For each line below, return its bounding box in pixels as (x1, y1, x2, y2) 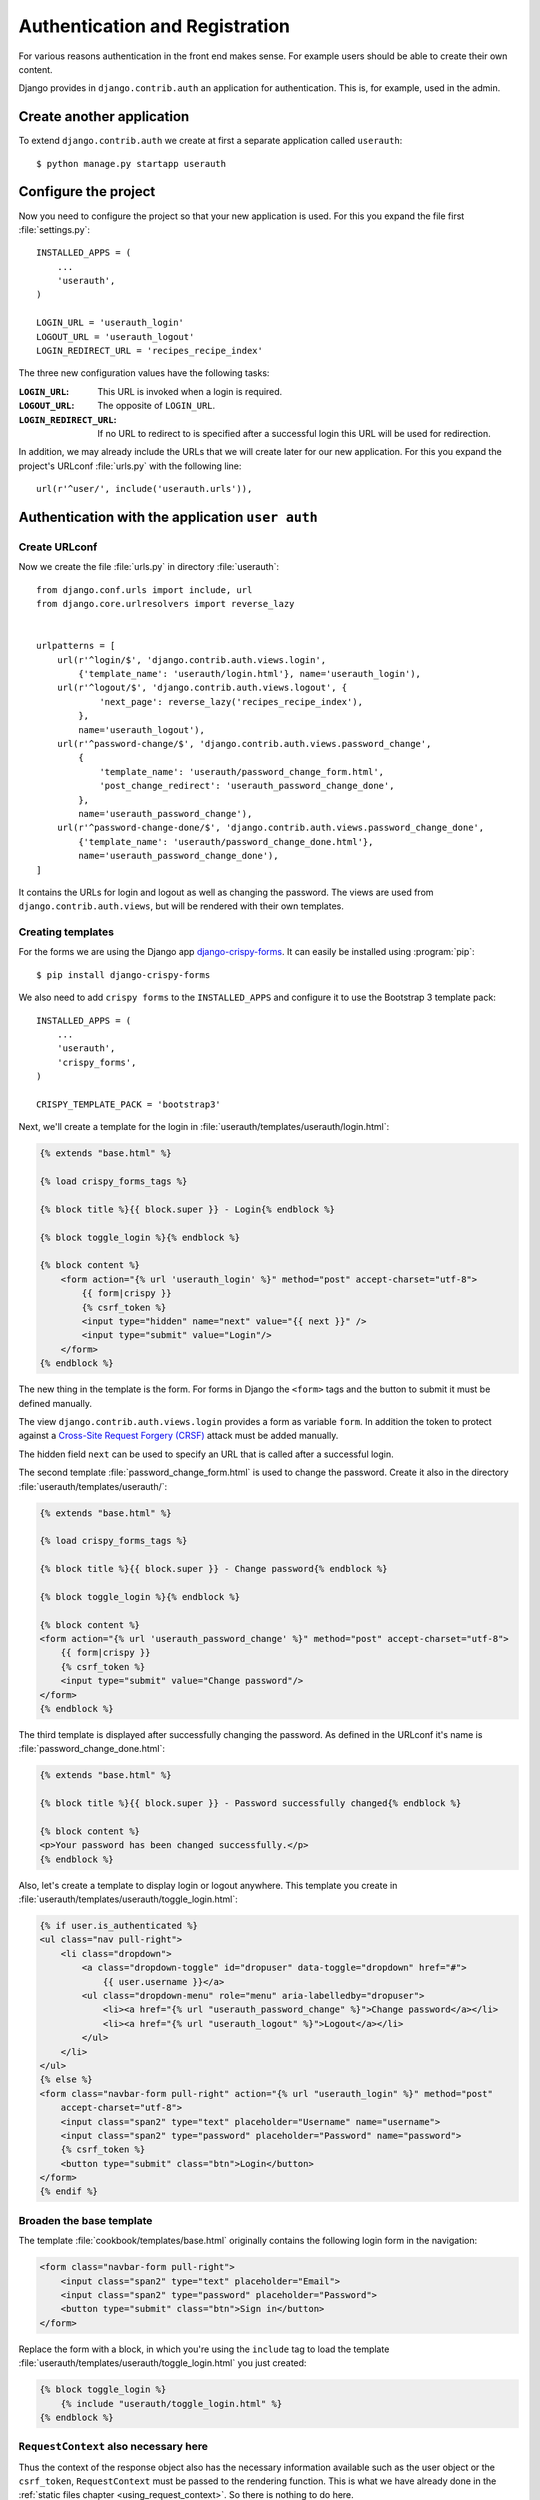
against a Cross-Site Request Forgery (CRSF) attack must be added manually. (18, 1430, 339, 1442)
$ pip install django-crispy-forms (36, 969, 211, 980)
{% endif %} (39, 2186, 99, 2197)
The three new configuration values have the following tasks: (18, 367, 270, 379)
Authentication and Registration (18, 15, 290, 37)
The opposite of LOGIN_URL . (97, 400, 216, 412)
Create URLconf (18, 540, 98, 554)
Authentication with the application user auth (18, 508, 319, 525)
